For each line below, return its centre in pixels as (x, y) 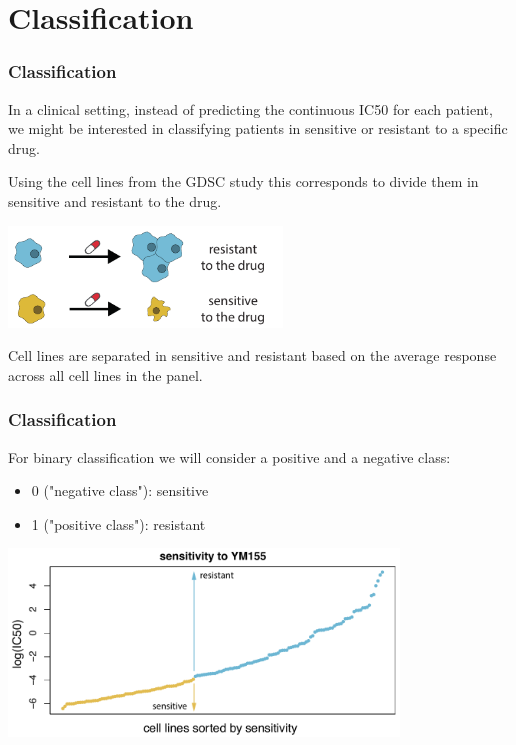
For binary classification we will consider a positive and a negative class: (229, 456)
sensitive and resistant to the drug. (115, 200)
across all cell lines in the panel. (105, 374)
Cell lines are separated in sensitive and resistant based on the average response (252, 355)
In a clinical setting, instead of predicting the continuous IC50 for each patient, (250, 108)
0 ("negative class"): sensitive (120, 490)
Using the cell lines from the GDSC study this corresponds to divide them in (243, 181)
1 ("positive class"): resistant (118, 523)
